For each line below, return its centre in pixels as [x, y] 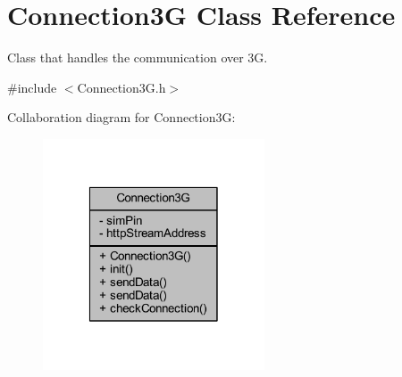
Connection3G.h [121, 87]
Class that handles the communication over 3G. [138, 57]
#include [32, 87]
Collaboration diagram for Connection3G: [121, 117]
